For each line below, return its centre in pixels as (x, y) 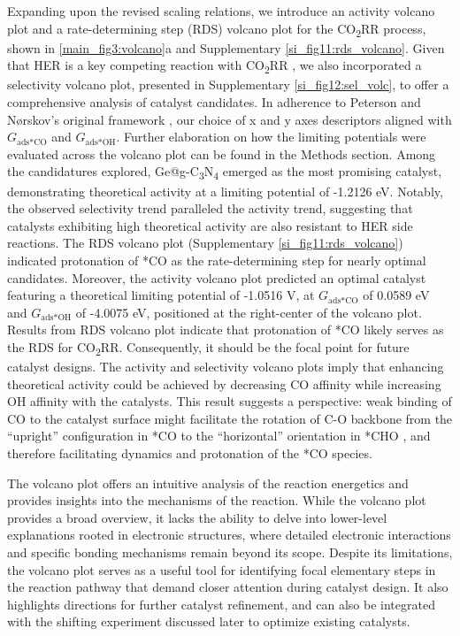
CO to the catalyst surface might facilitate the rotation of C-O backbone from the (230, 418)
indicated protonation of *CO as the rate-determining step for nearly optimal (217, 260)
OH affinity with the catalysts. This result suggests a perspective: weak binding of (230, 401)
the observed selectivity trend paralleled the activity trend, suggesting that (210, 208)
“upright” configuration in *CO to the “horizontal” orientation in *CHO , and (219, 436)
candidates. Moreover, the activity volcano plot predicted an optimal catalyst (217, 277)
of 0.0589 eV (396, 295)
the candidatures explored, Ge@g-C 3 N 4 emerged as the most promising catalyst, (225, 172)
